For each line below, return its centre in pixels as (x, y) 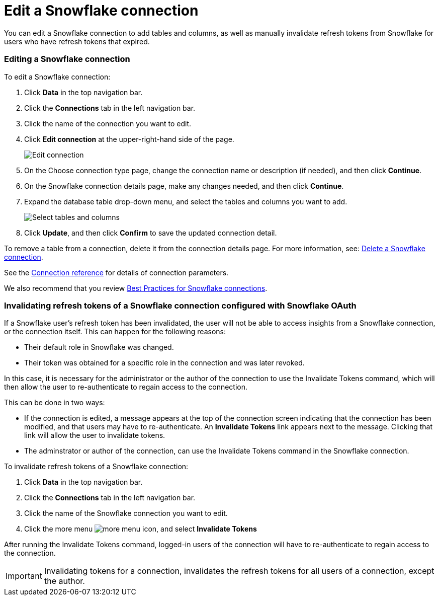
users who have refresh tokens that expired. (77, 41)
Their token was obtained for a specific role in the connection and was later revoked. (164, 363)
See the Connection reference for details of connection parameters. (116, 272)
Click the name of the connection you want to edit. (108, 123)
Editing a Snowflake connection (67, 59)
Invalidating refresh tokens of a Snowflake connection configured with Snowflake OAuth (180, 305)
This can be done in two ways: (55, 403)
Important (24, 576)
